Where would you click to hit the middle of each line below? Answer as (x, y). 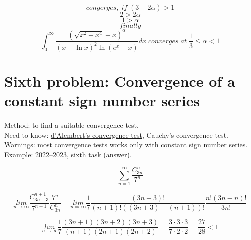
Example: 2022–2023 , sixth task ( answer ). (68, 154)
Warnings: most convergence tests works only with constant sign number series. (126, 144)
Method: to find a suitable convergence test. (71, 125)
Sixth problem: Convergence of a (120, 81)
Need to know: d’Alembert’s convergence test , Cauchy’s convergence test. (116, 134)
